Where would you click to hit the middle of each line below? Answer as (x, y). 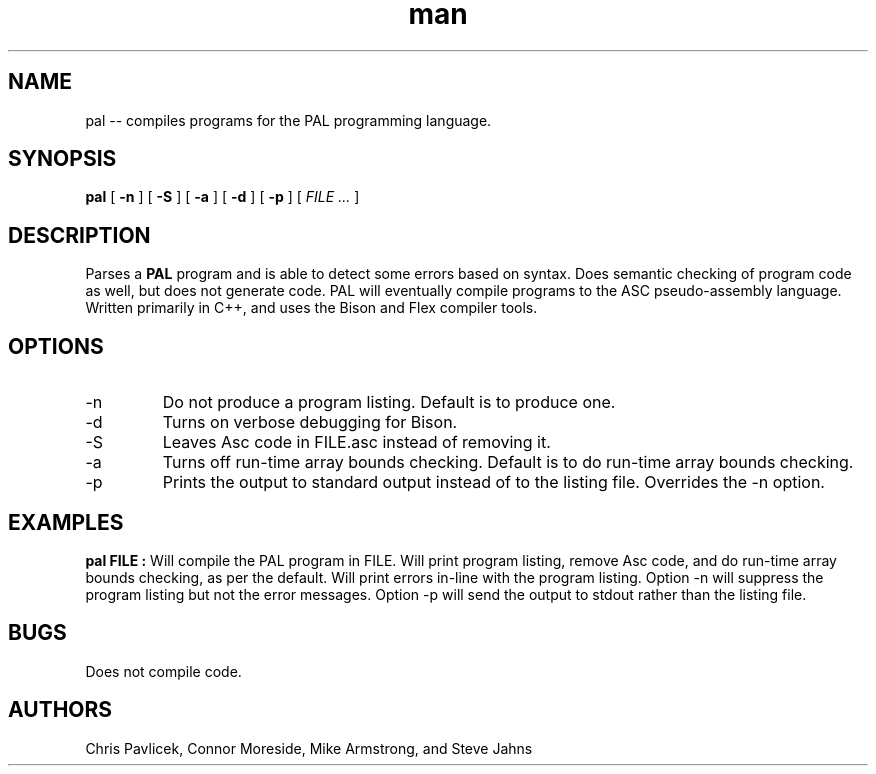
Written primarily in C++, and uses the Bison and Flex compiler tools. (311, 308)
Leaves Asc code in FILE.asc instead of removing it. (356, 442)
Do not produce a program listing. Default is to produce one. (389, 402)
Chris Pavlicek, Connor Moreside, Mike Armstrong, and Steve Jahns (309, 748)
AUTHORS (60, 710)
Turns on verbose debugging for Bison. (310, 422)
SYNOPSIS (62, 159)
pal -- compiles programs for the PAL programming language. (288, 120)
